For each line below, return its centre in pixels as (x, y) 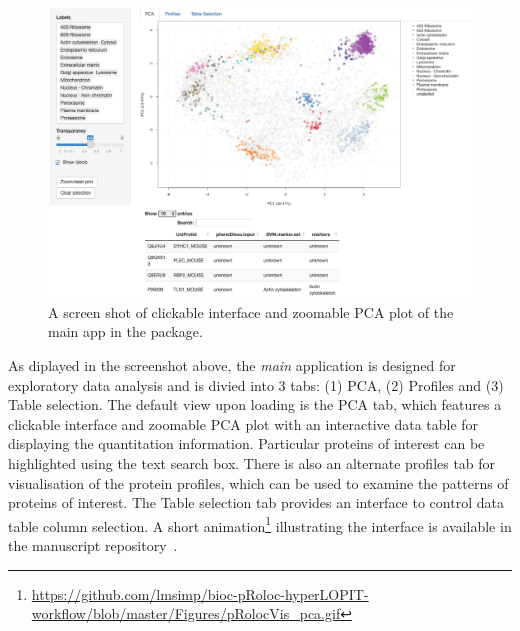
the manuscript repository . (93, 545)
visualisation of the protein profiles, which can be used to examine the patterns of (258, 482)
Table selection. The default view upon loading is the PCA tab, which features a (255, 404)
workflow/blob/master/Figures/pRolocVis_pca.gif (186, 613)
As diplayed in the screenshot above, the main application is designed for (232, 365)
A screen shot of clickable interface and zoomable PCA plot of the (251, 311)
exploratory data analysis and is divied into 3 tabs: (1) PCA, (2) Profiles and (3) (256, 384)
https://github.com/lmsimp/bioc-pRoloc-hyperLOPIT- (200, 593)
